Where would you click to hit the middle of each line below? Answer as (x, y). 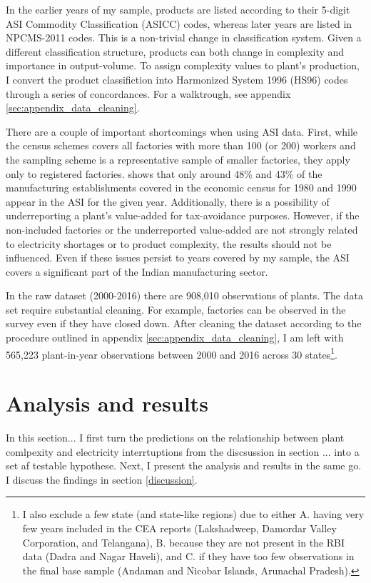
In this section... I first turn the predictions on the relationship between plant (175, 438)
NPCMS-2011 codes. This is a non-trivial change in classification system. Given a (184, 38)
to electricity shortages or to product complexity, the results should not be (169, 243)
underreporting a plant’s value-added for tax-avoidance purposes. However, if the (183, 215)
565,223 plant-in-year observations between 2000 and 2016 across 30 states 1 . (172, 353)
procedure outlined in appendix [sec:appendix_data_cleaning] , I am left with (175, 338)
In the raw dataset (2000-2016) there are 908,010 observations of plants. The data (184, 295)
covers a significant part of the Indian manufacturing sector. (137, 271)
